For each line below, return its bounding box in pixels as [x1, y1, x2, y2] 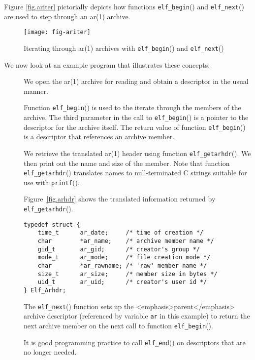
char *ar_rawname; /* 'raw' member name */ [37, 262, 207, 269]
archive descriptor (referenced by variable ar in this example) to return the [24, 311, 250, 321]
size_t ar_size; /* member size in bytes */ [37, 270, 218, 278]
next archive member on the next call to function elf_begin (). [24, 320, 213, 330]
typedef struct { [24, 221, 80, 228]
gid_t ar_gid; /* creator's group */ [37, 245, 200, 253]
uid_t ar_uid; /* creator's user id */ [37, 279, 207, 286]
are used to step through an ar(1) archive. [4, 11, 130, 21]
